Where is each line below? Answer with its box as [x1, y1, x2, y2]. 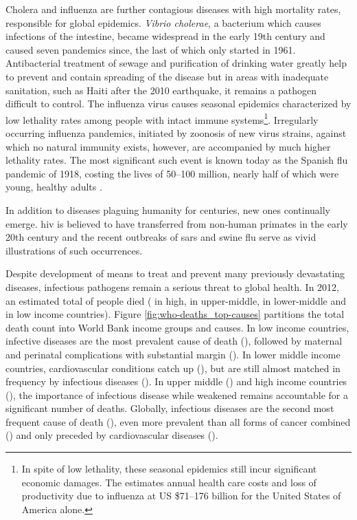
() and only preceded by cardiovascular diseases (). [5, 428, 218, 442]
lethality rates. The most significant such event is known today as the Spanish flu [5, 153, 348, 167]
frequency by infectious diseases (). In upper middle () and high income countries [5, 374, 347, 389]
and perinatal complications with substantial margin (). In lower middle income [5, 347, 341, 361]
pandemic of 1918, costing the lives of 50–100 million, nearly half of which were [5, 166, 339, 180]
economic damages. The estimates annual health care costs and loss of [21, 475, 316, 489]
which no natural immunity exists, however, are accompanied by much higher [5, 139, 331, 153]
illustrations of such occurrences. [5, 243, 143, 257]
